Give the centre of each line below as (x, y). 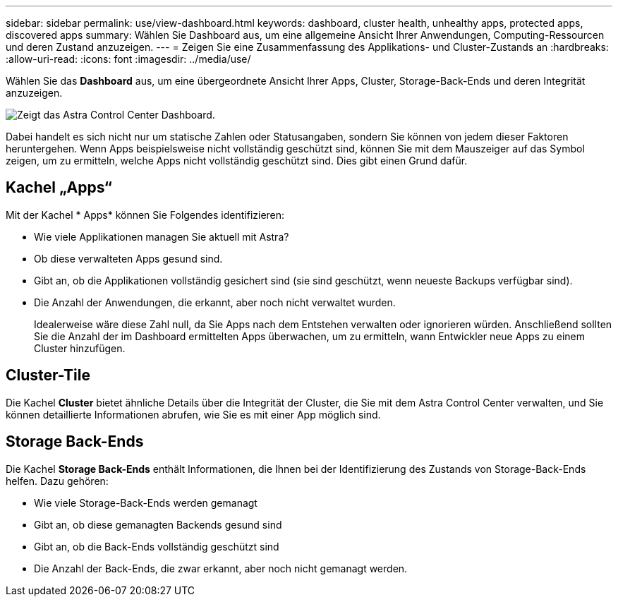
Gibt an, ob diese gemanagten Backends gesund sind (158, 524)
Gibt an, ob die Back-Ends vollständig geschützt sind (157, 546)
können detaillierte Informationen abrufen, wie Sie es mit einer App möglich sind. (193, 414)
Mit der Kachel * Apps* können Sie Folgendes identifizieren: (145, 215)
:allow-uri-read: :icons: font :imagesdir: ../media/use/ (128, 59)
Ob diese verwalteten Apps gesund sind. (128, 258)
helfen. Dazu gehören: (57, 481)
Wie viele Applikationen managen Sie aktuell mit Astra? (162, 236)
